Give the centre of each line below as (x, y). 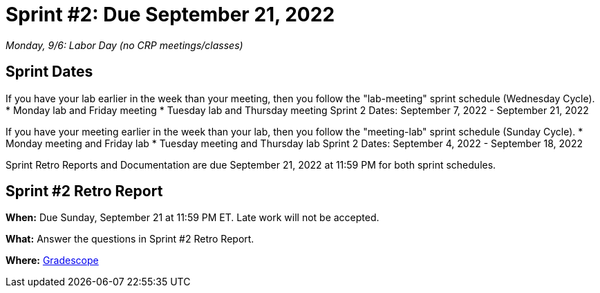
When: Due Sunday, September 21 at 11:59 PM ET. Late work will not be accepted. (193, 218)
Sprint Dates (49, 72)
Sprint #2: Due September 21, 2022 (170, 15)
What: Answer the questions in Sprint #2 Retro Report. (130, 239)
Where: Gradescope (52, 261)
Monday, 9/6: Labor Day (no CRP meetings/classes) (124, 45)
